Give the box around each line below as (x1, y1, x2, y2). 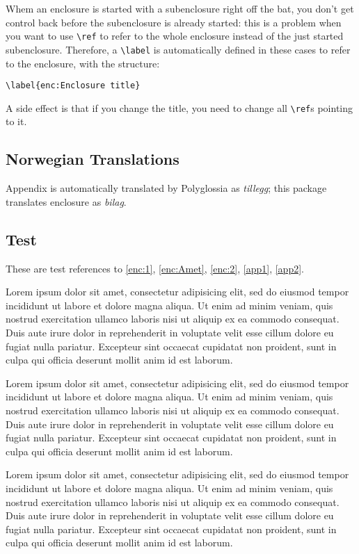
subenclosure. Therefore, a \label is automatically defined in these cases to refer (6, 42, 351, 56)
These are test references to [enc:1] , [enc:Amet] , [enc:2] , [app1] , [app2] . (6, 261, 304, 275)
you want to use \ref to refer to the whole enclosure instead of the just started (6, 28, 344, 43)
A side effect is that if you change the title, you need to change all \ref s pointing (6, 100, 353, 115)
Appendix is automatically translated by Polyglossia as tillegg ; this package (6, 181, 327, 195)
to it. (6, 114, 27, 129)
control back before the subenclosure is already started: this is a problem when (6, 15, 342, 29)
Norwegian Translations (6, 148, 179, 170)
